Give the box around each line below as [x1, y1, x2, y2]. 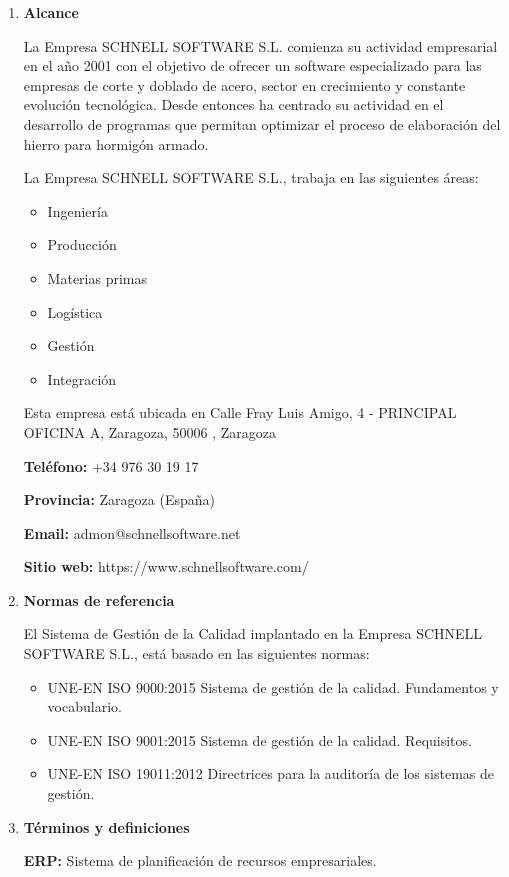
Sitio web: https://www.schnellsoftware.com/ [23, 556, 309, 577]
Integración [47, 368, 117, 389]
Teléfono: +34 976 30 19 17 [23, 455, 199, 476]
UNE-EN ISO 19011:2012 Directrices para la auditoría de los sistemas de [47, 763, 494, 784]
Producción [47, 234, 117, 255]
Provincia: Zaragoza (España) [23, 489, 215, 510]
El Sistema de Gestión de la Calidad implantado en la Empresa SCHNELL [23, 623, 483, 644]
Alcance [23, 2, 79, 22]
